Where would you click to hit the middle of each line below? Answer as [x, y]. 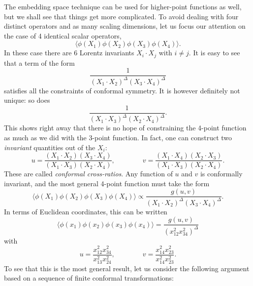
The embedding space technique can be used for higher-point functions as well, [123, 6]
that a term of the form [39, 62]
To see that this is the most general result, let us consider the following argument [127, 268]
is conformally [221, 174]
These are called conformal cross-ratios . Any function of [88, 174]
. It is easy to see [214, 53]
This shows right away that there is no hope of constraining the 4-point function [125, 128]
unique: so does [27, 100]
